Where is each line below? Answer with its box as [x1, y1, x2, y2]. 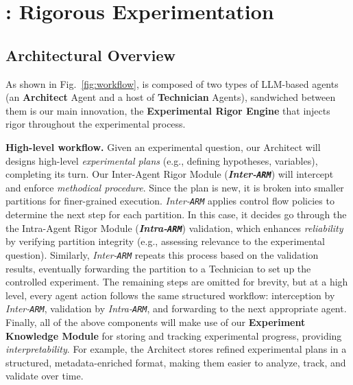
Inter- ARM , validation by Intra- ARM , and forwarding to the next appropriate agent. [5, 301, 347, 316]
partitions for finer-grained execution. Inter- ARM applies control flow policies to [5, 194, 334, 208]
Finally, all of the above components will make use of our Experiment [5, 314, 306, 329]
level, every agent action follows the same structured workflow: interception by [5, 288, 335, 302]
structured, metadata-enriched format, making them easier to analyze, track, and [5, 355, 346, 369]
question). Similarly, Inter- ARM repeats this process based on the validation [5, 247, 319, 261]
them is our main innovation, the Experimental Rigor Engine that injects [5, 103, 330, 117]
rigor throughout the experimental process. [5, 117, 186, 131]
